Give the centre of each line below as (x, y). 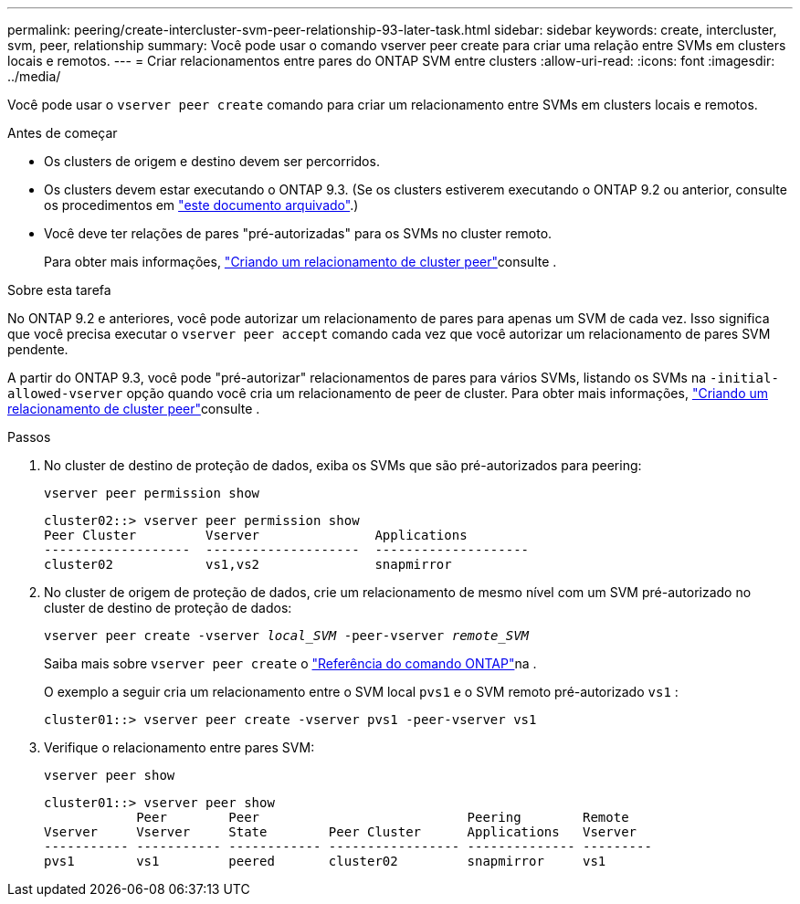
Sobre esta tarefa (59, 290)
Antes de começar (63, 133)
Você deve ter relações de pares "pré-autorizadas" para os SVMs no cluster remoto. (298, 233)
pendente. (38, 349)
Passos (29, 437)
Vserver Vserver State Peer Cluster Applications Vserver (341, 832)
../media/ (34, 76)
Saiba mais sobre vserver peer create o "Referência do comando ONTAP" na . (290, 663)
